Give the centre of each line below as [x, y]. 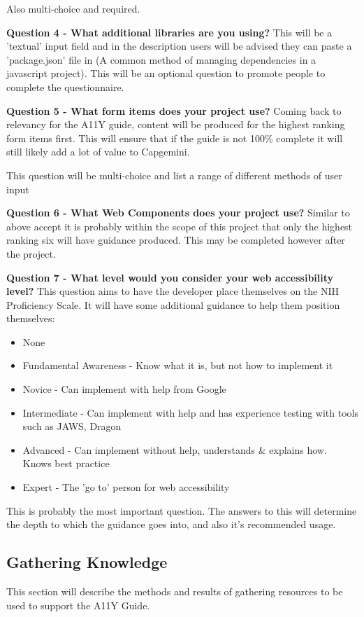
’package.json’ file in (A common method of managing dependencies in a [161, 59]
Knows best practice [66, 463]
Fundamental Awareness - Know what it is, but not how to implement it [178, 365]
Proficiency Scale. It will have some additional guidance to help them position [173, 304]
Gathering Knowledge [87, 562]
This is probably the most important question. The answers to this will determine [182, 510]
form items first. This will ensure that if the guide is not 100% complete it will [175, 138]
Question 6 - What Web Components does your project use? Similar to [178, 213]
